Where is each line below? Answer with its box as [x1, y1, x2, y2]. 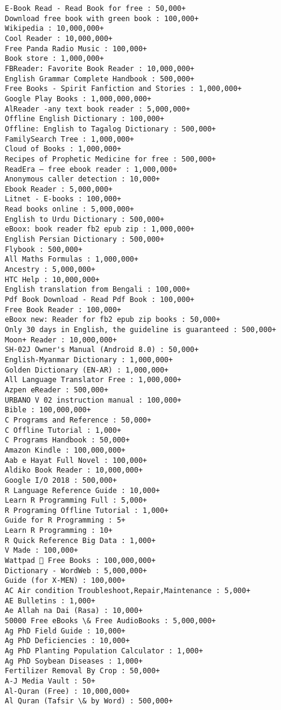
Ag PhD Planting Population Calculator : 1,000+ [5, 647, 203, 655]
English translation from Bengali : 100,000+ [5, 285, 190, 294]
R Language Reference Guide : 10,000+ [5, 486, 160, 495]
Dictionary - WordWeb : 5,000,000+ [5, 566, 147, 575]
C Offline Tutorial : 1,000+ [5, 426, 122, 435]
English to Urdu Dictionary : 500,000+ [5, 215, 164, 224]
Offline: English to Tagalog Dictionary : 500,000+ [5, 124, 216, 133]
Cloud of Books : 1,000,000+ [5, 145, 122, 154]
